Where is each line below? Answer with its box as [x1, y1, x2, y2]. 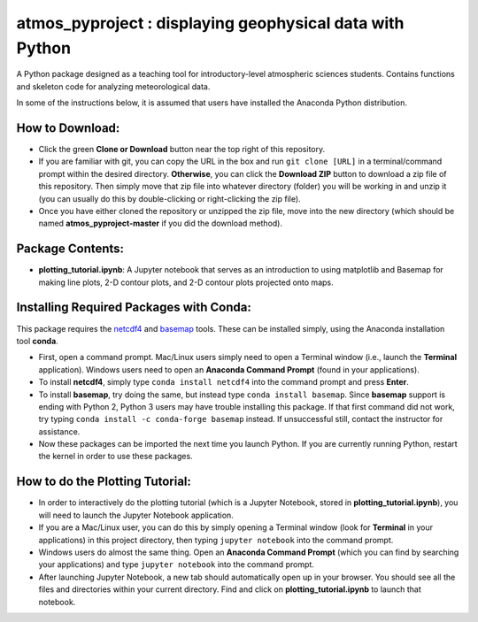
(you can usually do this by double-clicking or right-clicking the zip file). [38, 193, 301, 203]
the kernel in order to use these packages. [38, 451, 194, 462]
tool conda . [16, 335, 59, 346]
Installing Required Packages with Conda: [16, 300, 251, 315]
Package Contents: [16, 242, 124, 257]
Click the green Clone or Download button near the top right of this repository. [38, 144, 326, 155]
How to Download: [16, 120, 120, 135]
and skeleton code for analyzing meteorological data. [16, 81, 211, 92]
